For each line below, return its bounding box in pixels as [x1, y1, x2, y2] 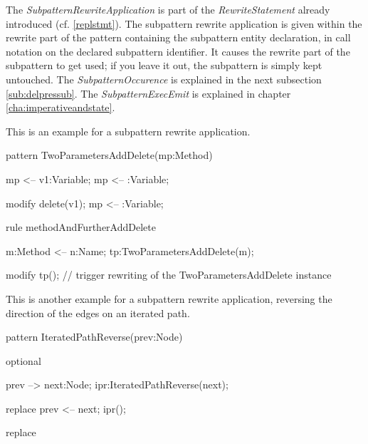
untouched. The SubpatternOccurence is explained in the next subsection [6, 71, 322, 86]
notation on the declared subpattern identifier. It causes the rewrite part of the [6, 43, 350, 58]
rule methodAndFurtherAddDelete [6, 220, 156, 234]
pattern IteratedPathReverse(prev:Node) [6, 329, 183, 344]
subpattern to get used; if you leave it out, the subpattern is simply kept [6, 58, 322, 73]
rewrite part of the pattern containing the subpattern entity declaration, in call [6, 30, 351, 45]
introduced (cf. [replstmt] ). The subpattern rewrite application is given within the [6, 16, 362, 31]
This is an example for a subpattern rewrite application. [6, 123, 251, 138]
